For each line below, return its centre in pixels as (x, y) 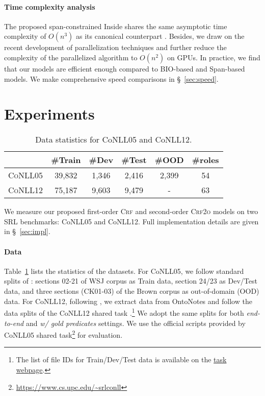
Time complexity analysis (50, 6)
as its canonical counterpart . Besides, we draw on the (160, 36)
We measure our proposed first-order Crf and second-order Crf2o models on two (131, 211)
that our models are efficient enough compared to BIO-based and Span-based (125, 68)
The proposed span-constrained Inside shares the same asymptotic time (116, 26)
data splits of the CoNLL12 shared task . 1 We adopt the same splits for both (124, 312)
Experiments (49, 114)
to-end (14, 323)
